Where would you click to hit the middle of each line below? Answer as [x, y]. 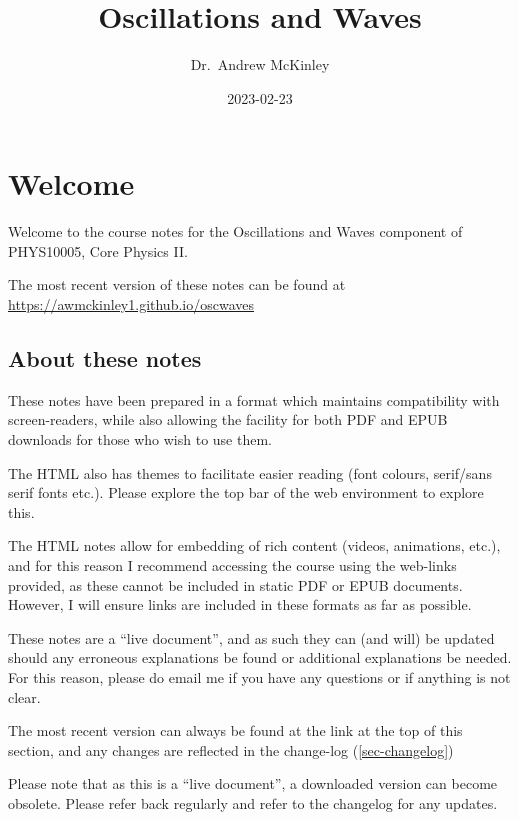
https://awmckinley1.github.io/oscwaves [131, 304]
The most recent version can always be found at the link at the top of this [235, 730]
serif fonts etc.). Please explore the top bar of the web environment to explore [246, 492]
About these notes [105, 358]
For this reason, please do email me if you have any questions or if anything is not [259, 676]
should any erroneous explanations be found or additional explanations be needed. [260, 657]
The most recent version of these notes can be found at [177, 284]
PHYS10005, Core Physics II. [98, 250]
